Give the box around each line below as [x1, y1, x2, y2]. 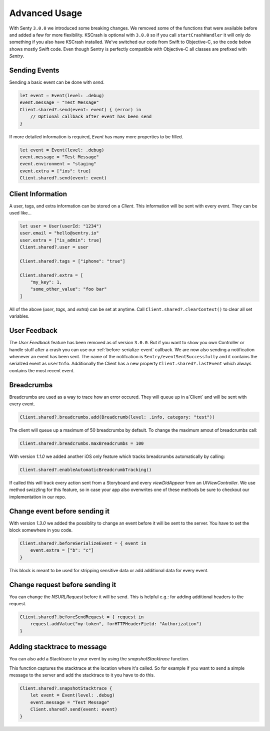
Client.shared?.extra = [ [19, 272, 83, 278]
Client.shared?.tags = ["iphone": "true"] [19, 258, 125, 264]
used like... [9, 209, 32, 215]
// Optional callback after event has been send [30, 114, 152, 120]
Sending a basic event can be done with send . [9, 79, 104, 85]
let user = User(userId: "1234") [19, 223, 102, 229]
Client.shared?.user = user [19, 245, 88, 250]
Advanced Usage [9, 8, 82, 19]
